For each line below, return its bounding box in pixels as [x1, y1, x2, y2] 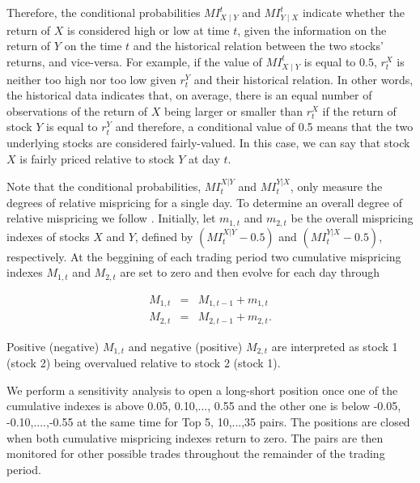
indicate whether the [302, 4, 405, 20]
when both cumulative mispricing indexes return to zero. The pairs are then [6, 429, 384, 446]
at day [188, 150, 220, 167]
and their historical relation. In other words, [193, 70, 414, 87]
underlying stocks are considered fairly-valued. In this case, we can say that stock [6, 134, 410, 151]
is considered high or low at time [67, 21, 230, 38]
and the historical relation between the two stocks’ [133, 37, 384, 54]
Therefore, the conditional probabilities [6, 4, 201, 20]
